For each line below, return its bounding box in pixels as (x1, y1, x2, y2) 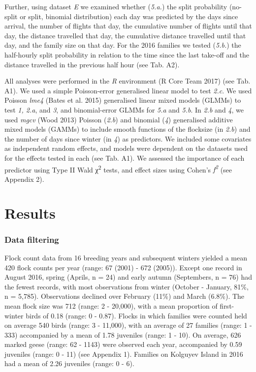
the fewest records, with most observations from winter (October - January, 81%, (4, 281, 249, 291)
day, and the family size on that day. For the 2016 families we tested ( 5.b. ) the (4, 40, 241, 50)
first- (220, 300, 234, 311)
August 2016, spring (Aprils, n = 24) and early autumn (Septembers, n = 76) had (4, 272, 252, 282)
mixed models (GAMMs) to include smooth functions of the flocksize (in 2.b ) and (4, 124, 251, 134)
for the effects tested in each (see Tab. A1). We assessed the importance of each (4, 152, 245, 163)
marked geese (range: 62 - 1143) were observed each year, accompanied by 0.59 (4, 339, 242, 349)
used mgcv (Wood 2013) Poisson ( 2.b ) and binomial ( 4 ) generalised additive (4, 114, 233, 124)
